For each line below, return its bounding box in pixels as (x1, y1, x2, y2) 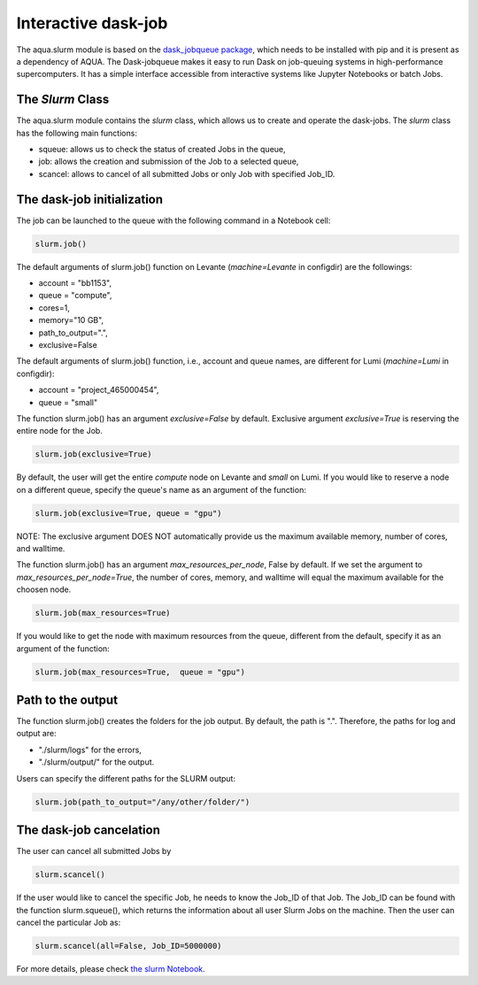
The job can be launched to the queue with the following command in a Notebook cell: (16, 215, 331, 226)
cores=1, (38, 302, 70, 313)
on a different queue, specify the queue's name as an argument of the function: (16, 484, 307, 495)
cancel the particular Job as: (16, 917, 121, 927)
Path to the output (16, 693, 119, 707)
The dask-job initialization (16, 191, 164, 207)
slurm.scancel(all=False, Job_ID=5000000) (35, 941, 222, 950)
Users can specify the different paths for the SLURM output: (16, 773, 236, 783)
